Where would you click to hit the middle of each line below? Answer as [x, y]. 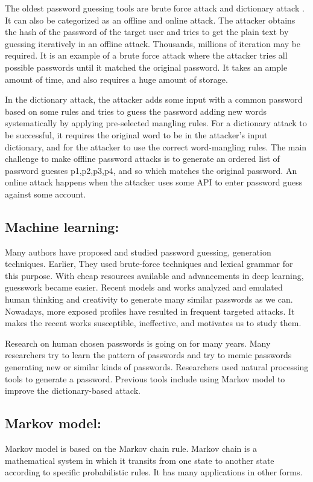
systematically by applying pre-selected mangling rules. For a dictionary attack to [156, 123]
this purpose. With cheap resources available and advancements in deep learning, [154, 275]
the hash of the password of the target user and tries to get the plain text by [147, 32]
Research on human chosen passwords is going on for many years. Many [138, 343]
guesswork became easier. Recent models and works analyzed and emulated [144, 287]
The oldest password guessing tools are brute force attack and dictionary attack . [155, 8]
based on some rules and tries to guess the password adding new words [136, 111]
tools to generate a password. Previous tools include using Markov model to [145, 378]
